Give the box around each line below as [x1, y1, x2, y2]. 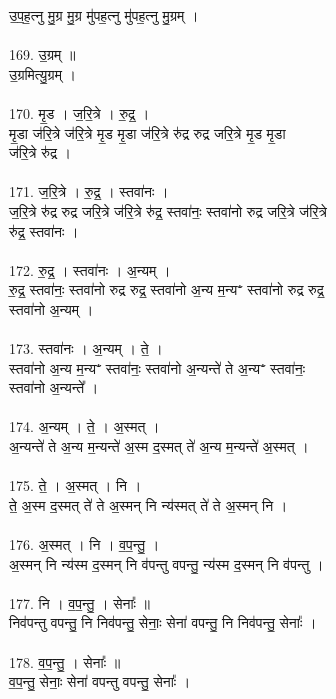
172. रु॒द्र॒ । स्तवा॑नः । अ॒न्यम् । [9, 259, 171, 280]
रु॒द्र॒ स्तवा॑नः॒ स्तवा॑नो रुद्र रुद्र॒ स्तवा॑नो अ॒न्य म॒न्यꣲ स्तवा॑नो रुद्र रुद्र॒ [9, 279, 324, 300]
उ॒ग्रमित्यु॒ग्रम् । [9, 63, 76, 84]
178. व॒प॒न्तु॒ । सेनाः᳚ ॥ [9, 651, 121, 672]
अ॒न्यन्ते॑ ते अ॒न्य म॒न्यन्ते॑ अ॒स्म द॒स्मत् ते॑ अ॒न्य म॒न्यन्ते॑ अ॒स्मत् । [9, 436, 309, 457]
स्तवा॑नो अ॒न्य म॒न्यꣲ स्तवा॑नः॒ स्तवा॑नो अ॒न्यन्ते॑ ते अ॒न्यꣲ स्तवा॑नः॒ [9, 357, 306, 378]
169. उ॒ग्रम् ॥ [9, 44, 76, 65]
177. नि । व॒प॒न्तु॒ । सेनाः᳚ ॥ [9, 592, 151, 613]
